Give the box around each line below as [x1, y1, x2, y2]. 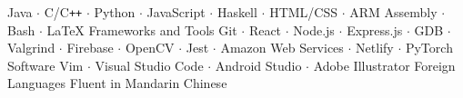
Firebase [66, 38, 114, 57]
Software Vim [7, 55, 84, 74]
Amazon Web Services [220, 38, 344, 57]
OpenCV [125, 38, 175, 57]
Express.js [347, 20, 403, 39]
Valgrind [7, 38, 55, 57]
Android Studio [215, 55, 302, 74]
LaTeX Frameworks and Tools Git [46, 20, 237, 39]
